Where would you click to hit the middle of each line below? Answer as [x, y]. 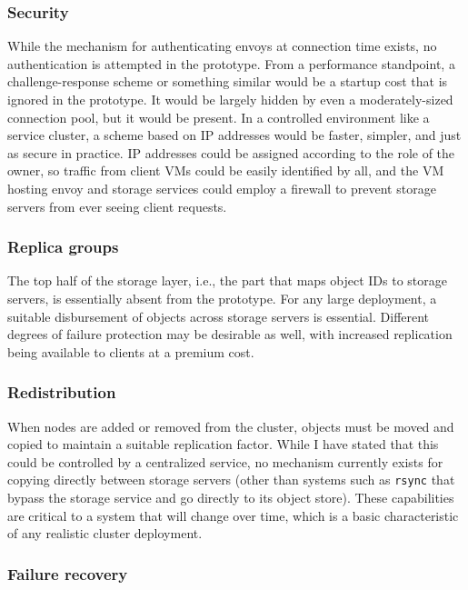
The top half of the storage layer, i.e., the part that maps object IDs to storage [228, 280]
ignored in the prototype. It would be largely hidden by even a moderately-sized [230, 99]
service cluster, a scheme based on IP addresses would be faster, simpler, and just [234, 135]
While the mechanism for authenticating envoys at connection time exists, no [222, 46]
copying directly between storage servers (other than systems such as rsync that [231, 480]
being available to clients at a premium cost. [131, 351]
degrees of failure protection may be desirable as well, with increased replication [230, 334]
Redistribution [62, 392]
